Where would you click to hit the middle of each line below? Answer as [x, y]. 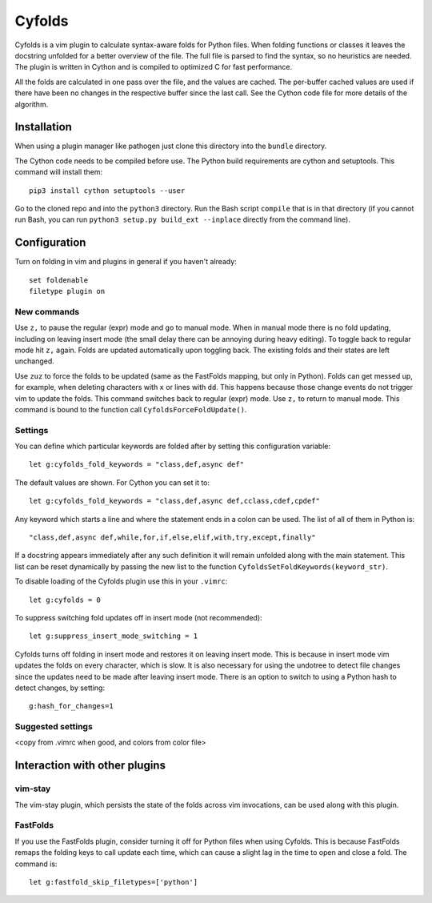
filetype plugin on [67, 291]
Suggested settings [54, 727]
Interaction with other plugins [90, 766]
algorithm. [32, 104]
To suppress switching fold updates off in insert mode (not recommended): [139, 617]
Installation [43, 127]
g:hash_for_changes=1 [71, 706]
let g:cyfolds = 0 [65, 600]
